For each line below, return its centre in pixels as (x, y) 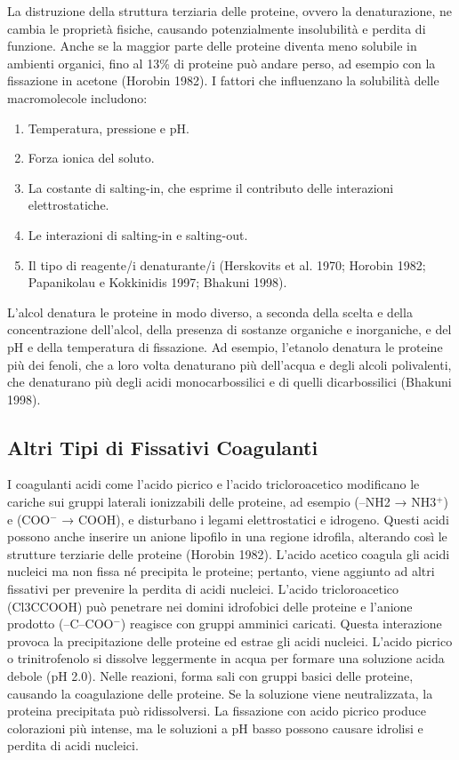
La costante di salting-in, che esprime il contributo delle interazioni (211, 187)
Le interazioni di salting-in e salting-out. (138, 234)
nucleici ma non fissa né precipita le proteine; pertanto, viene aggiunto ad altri (221, 571)
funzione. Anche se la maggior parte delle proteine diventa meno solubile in (212, 46)
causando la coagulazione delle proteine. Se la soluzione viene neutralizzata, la (220, 693)
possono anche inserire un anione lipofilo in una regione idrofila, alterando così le (227, 536)
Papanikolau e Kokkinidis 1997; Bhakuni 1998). (157, 282)
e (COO (29, 519)
